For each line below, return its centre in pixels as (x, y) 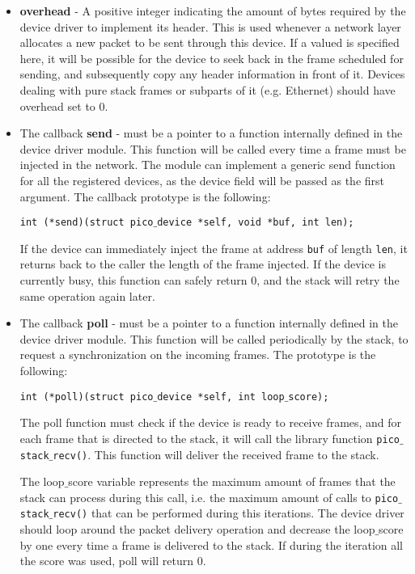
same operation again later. (87, 295)
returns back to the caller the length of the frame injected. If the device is (203, 264)
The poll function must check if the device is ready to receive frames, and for (211, 422)
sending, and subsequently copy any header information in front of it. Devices (212, 74)
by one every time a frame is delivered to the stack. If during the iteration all (212, 544)
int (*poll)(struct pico (87, 397)
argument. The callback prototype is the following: (145, 196)
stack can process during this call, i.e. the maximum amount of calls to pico (209, 497)
